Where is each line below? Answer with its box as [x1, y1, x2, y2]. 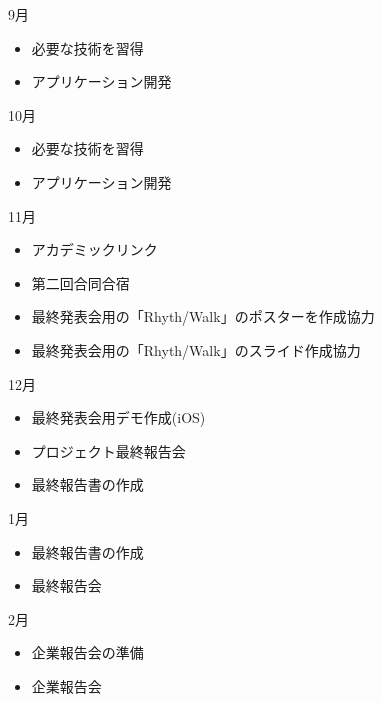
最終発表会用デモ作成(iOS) [31, 407, 206, 428]
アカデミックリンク [31, 239, 158, 260]
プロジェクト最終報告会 [31, 440, 186, 461]
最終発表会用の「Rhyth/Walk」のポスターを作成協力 [31, 306, 375, 327]
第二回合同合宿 [31, 272, 130, 293]
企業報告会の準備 [31, 642, 144, 663]
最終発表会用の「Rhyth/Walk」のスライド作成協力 [31, 339, 361, 360]
